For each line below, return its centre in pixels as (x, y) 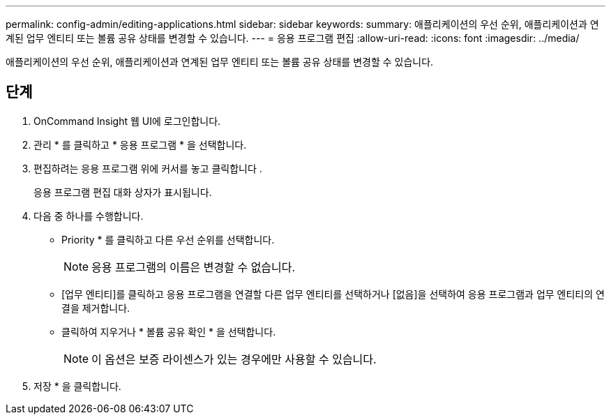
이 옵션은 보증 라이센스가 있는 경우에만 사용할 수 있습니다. (234, 359)
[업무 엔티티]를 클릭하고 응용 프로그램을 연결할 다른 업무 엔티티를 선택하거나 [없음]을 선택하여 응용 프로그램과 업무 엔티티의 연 (333, 294)
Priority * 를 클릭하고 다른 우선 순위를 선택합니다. (168, 239)
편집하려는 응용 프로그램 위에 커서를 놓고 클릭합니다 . (148, 168)
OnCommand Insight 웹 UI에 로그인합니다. (127, 121)
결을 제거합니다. (96, 308)
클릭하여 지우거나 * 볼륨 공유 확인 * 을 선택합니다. (169, 331)
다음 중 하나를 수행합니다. (89, 216)
